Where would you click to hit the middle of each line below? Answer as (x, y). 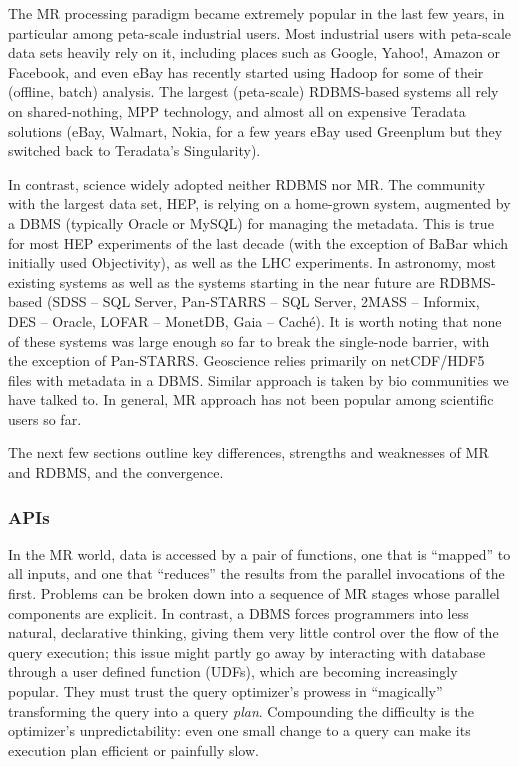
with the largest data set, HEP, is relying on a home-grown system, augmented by (259, 203)
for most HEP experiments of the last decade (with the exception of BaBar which (258, 242)
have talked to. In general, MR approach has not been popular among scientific (251, 399)
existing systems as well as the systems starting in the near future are (221, 281)
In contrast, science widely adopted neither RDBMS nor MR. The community (247, 183)
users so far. (45, 418)
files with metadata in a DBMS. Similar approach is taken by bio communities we (258, 379)
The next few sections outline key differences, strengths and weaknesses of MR (248, 452)
